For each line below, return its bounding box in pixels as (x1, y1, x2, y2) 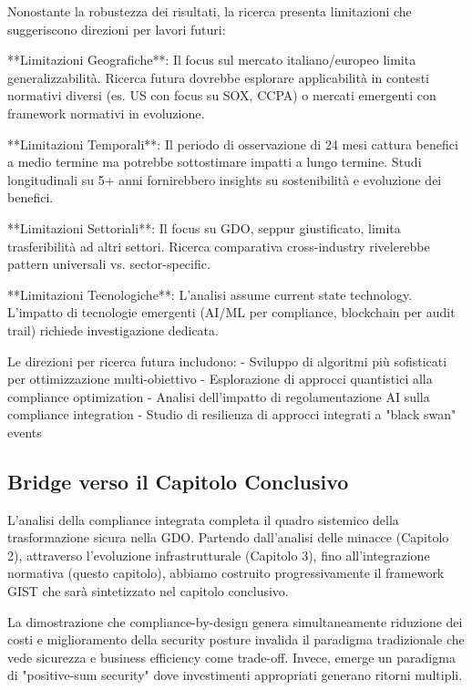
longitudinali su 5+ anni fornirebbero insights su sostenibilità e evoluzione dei (7, 170, 442, 189)
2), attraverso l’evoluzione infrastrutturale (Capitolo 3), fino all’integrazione (7, 545, 430, 564)
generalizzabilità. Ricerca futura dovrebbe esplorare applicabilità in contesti (7, 67, 430, 87)
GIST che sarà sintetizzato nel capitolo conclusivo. (7, 582, 289, 601)
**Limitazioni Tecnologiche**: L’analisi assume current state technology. (7, 284, 413, 304)
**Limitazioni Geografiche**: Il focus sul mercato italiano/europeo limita (7, 50, 416, 69)
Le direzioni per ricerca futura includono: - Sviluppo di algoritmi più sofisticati (7, 351, 447, 370)
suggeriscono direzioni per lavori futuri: (7, 19, 226, 38)
